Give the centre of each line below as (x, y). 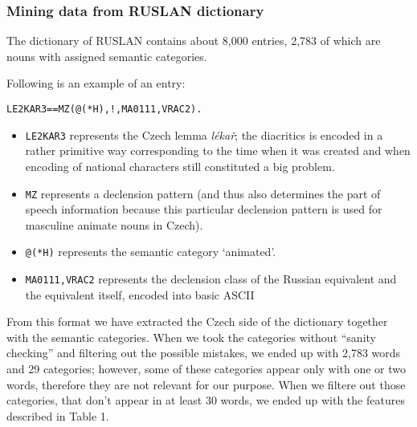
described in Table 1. (58, 415)
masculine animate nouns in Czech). (114, 224)
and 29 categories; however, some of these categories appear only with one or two (206, 369)
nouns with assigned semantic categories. (107, 56)
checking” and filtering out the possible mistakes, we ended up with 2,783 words (204, 353)
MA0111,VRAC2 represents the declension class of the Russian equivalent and (211, 279)
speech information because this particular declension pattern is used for (204, 209)
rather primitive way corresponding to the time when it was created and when (218, 150)
